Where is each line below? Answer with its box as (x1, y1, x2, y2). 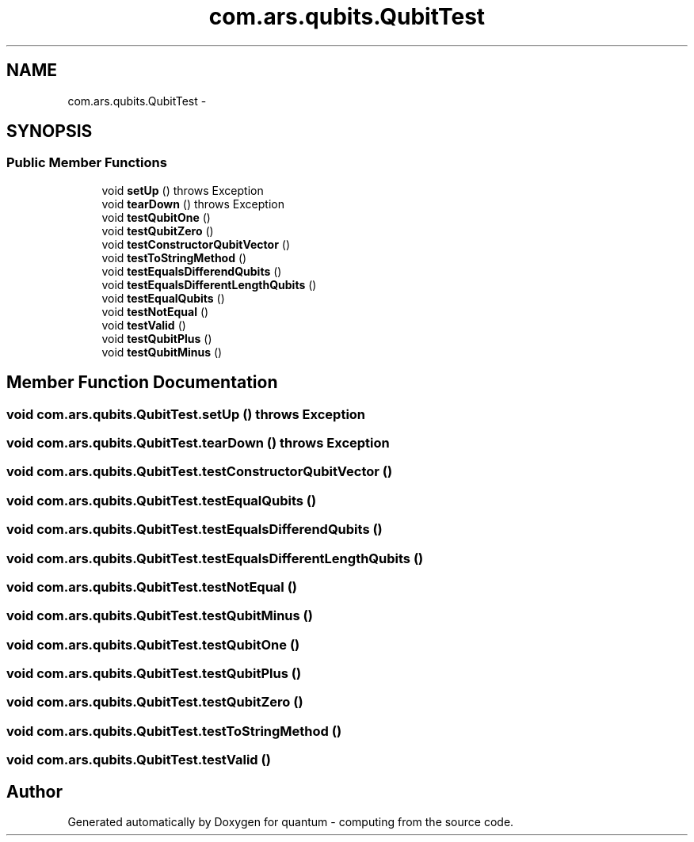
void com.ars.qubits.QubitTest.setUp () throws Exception (6, 406, 366, 422)
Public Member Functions (6, 154, 167, 171)
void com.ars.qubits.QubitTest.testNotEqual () (6, 578, 297, 595)
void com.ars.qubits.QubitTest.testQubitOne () (6, 636, 300, 653)
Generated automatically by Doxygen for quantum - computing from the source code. (67, 815, 514, 829)
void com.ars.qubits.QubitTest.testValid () (6, 752, 271, 768)
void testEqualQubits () (101, 291, 225, 305)
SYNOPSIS (6, 121, 93, 142)
